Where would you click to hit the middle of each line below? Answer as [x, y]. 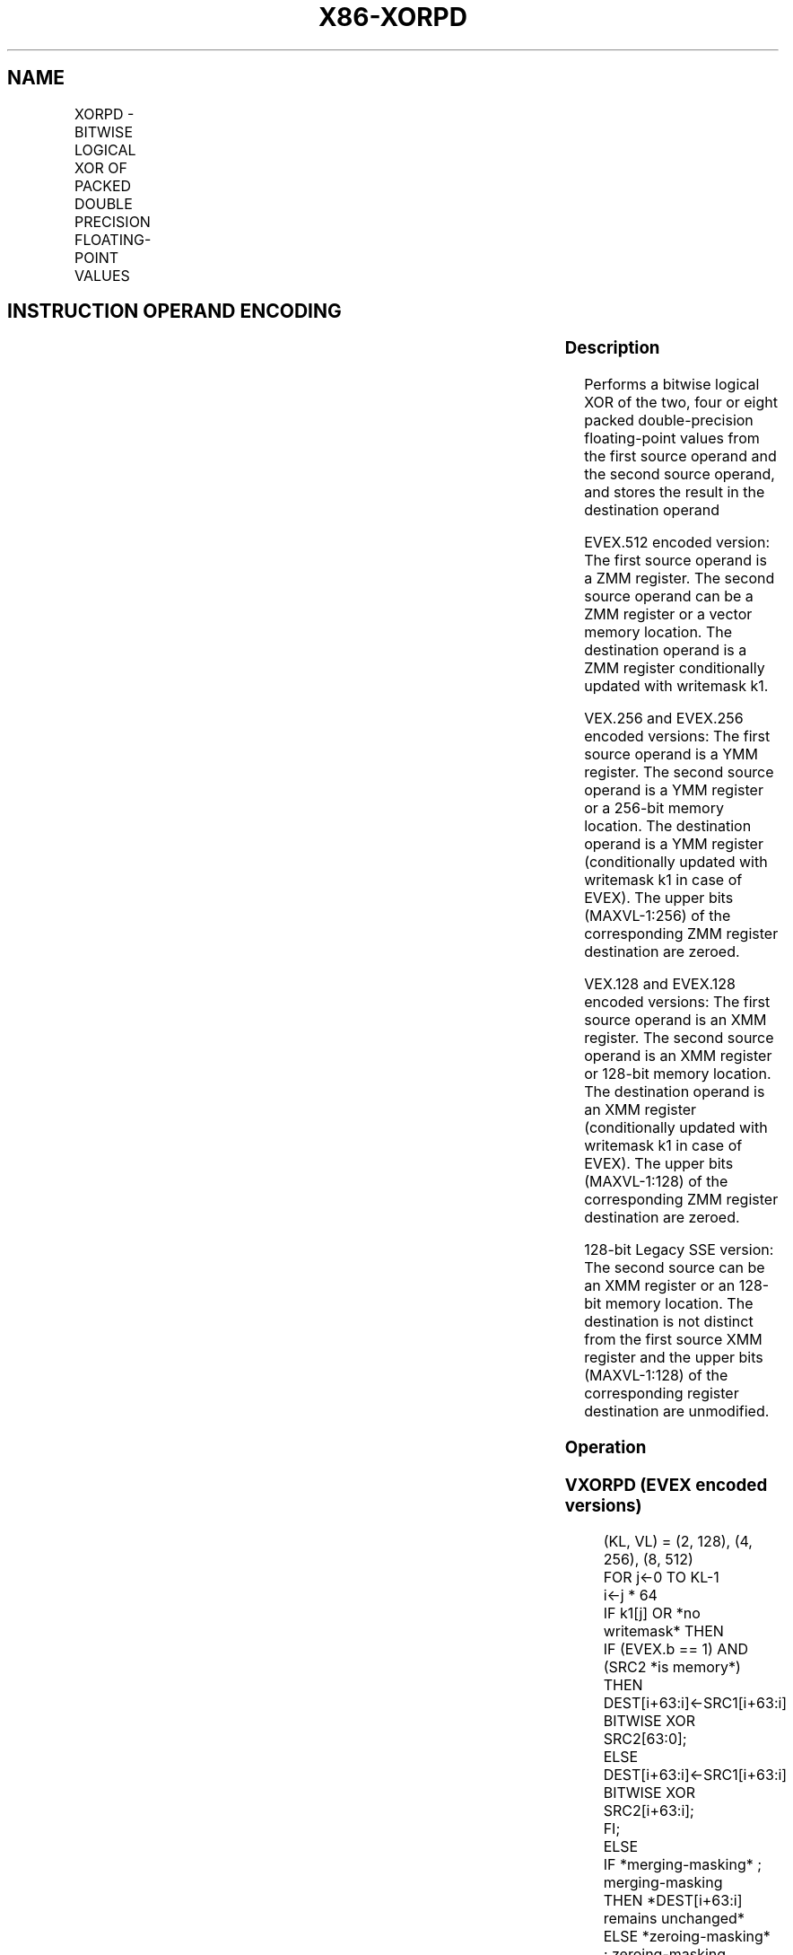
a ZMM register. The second [680, 579]
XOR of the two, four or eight [681, 403]
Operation [606, 1447]
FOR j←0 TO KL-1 [661, 1578]
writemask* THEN [663, 1631]
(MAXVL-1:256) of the [658, 916]
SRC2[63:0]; [645, 1739]
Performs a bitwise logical [672, 385]
